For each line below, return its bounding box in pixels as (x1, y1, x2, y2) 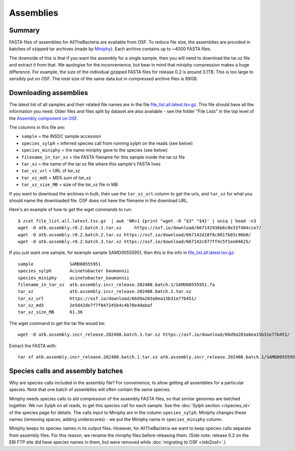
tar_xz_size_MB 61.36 (18, 309, 83, 315)
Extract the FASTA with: (9, 343, 57, 349)
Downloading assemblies (9, 89, 88, 97)
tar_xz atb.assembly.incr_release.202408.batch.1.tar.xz (18, 289, 192, 294)
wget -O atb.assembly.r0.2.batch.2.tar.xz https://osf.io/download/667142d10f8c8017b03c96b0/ (18, 232, 251, 237)
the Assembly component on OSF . (9, 115, 79, 121)
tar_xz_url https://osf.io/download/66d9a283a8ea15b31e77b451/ (18, 295, 197, 301)
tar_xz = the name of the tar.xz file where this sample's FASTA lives (21, 161, 161, 167)
